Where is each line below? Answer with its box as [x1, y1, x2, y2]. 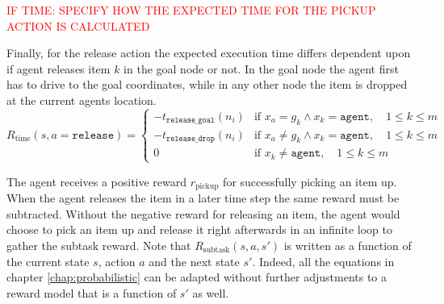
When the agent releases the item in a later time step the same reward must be [6, 189, 400, 206]
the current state [6, 252, 90, 269]
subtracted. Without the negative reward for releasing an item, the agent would [6, 205, 400, 222]
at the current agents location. [6, 91, 157, 108]
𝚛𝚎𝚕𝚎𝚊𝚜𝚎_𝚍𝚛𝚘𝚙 [166, 135, 215, 144]
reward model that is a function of [6, 284, 177, 301]
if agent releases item [6, 60, 111, 77]
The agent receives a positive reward [6, 173, 187, 189]
